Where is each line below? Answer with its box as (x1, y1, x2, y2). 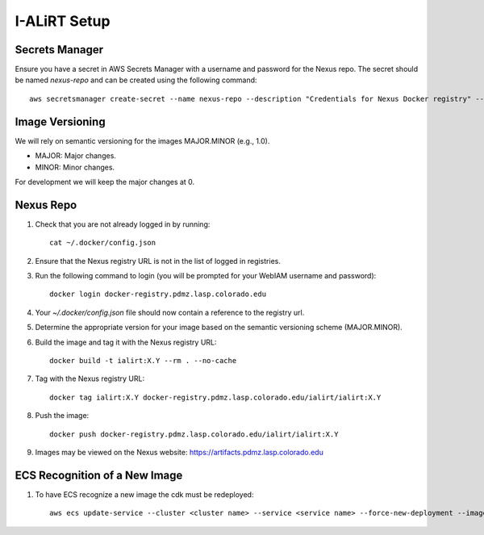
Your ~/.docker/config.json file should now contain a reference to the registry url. (35, 307, 305, 317)
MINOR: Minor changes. (35, 162, 115, 172)
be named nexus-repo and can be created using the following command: (15, 75, 257, 85)
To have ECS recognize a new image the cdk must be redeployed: (35, 489, 254, 499)
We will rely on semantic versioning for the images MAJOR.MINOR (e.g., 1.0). (15, 136, 270, 145)
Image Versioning (15, 115, 106, 128)
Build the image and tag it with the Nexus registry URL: (35, 337, 217, 347)
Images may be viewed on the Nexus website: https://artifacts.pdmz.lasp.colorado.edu (35, 447, 324, 457)
